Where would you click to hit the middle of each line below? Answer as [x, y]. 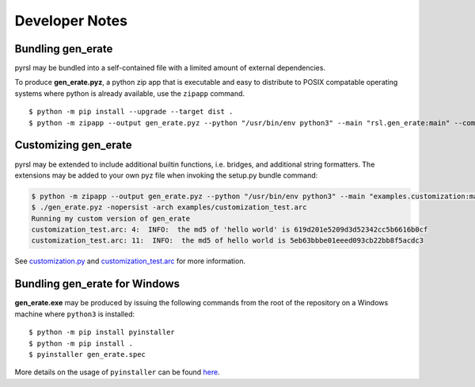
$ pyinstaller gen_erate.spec [87, 354]
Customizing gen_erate [73, 146]
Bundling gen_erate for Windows [97, 284]
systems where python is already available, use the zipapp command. [130, 93]
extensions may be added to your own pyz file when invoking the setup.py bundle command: [166, 175]
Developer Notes [71, 21]
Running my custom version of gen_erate [110, 218]
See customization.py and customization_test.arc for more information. [130, 261]
